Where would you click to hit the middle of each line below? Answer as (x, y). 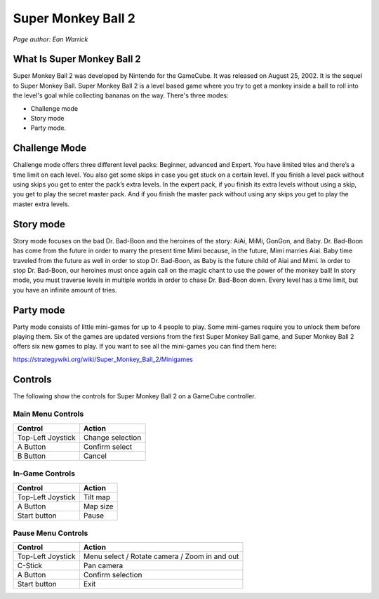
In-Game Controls (44, 473)
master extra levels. (41, 204)
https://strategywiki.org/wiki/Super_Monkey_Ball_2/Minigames (103, 359)
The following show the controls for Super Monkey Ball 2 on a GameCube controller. (134, 396)
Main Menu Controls (48, 414)
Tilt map (97, 497)
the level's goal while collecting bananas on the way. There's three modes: (121, 95)
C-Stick (30, 566)
